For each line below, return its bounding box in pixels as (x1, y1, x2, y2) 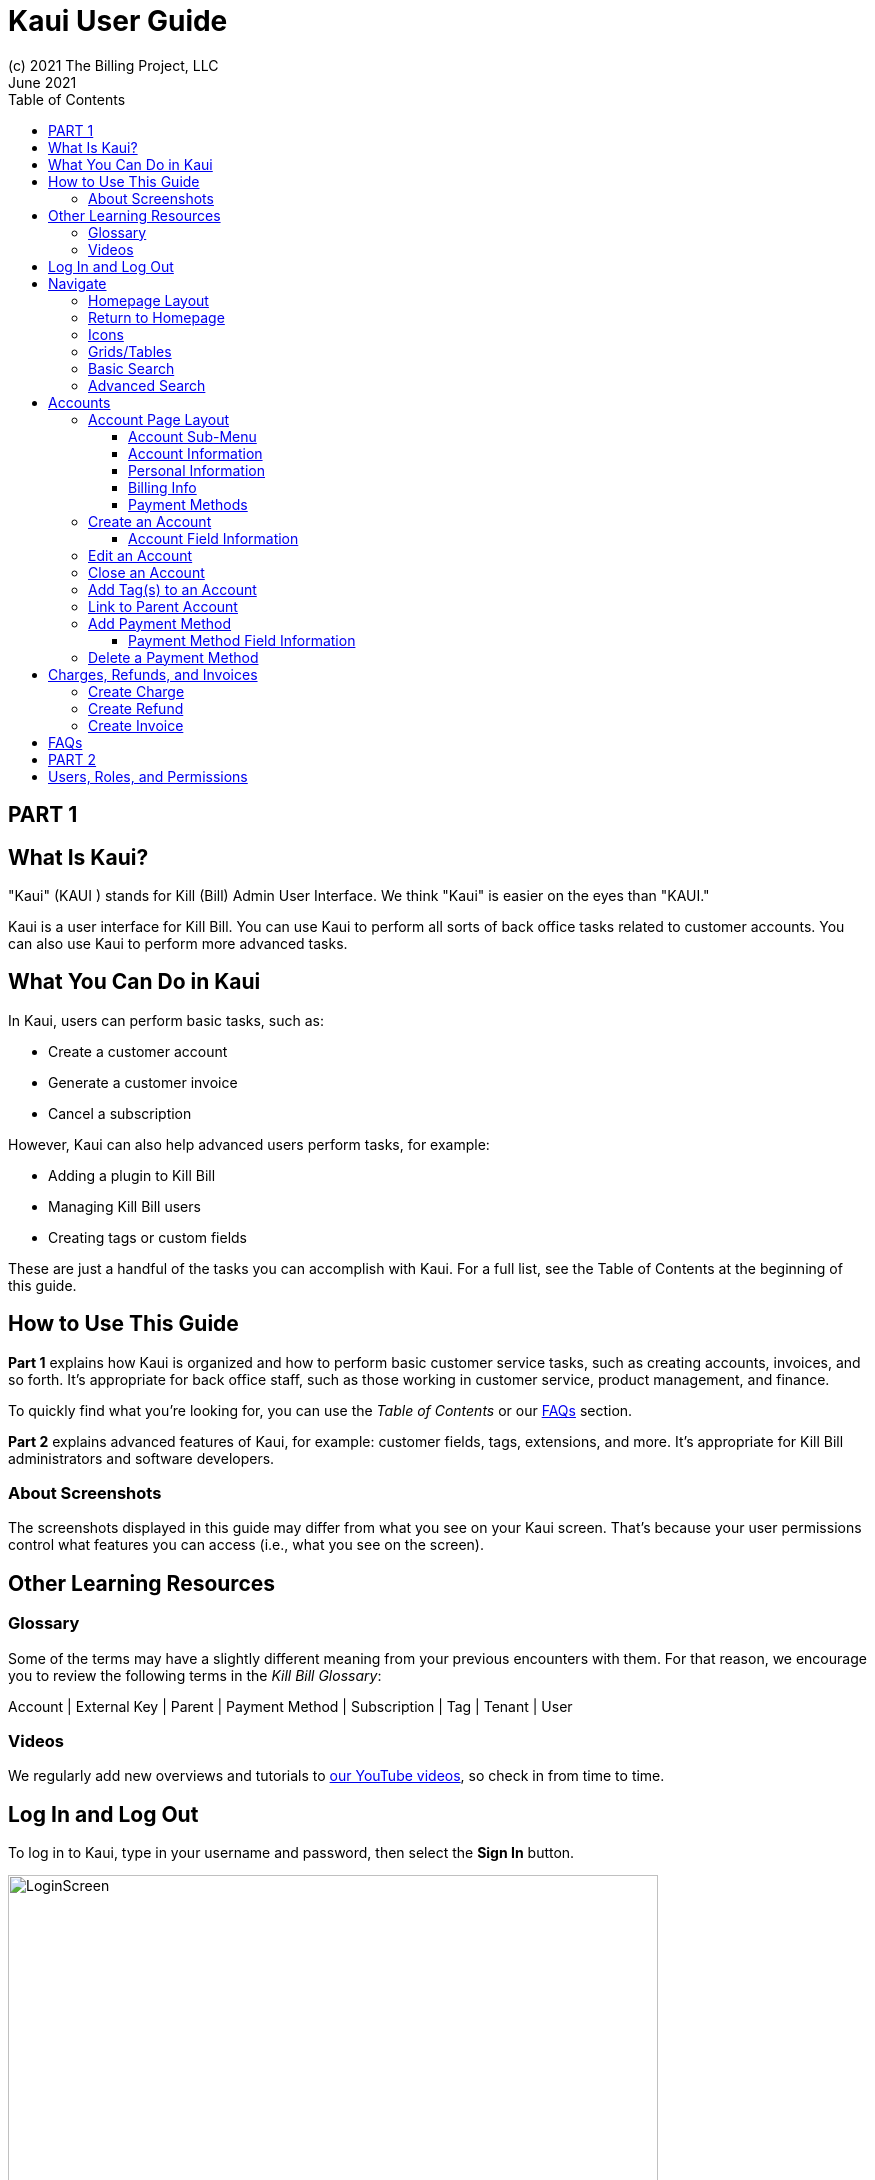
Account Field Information (128, 529, 299, 547)
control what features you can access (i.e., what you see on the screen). (8, 1536, 484, 1554)
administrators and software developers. (8, 1449, 275, 1467)
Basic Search (88, 359, 175, 377)
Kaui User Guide (8, 4, 228, 38)
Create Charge (88, 682, 185, 700)
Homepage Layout (88, 291, 209, 309)
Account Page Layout (88, 410, 230, 428)
